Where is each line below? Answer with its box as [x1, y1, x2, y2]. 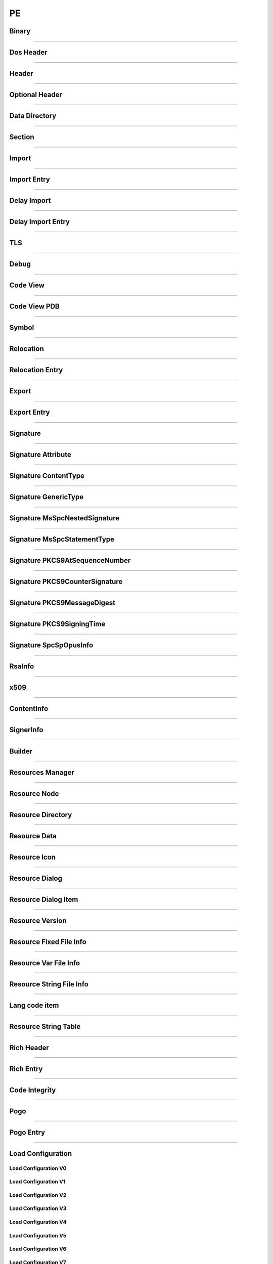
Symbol [9, 324, 34, 332]
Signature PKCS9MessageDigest [9, 599, 116, 607]
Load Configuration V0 [9, 1164, 67, 1171]
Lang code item [9, 1001, 59, 1010]
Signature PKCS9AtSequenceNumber [9, 556, 131, 565]
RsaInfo [9, 662, 34, 671]
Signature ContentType [9, 472, 84, 480]
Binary [9, 27, 31, 35]
